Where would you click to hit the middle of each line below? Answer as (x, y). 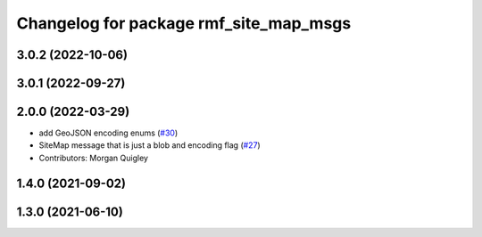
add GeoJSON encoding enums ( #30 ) (108, 133)
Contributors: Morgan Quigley (94, 158)
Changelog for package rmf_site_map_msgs (184, 23)
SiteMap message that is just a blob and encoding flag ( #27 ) (150, 145)
